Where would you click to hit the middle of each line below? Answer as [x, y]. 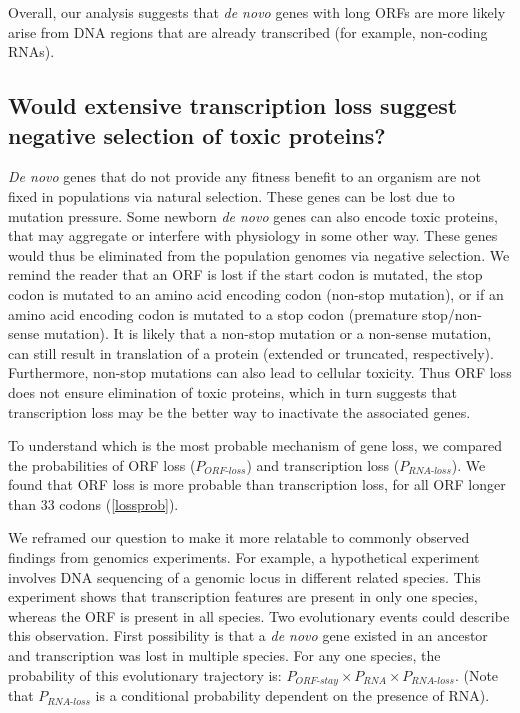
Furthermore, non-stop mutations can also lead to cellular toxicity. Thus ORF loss [260, 372]
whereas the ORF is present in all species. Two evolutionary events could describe [259, 615]
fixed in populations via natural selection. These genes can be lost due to [231, 195]
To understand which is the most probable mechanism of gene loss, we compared [255, 445]
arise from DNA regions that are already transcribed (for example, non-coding [248, 31]
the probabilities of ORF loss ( [102, 464]
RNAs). [31, 51]
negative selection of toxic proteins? [197, 134]
